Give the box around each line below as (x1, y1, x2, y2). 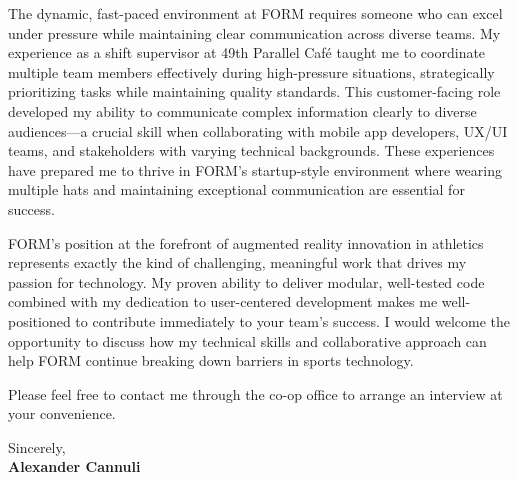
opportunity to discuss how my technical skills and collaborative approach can (8, 330, 487, 351)
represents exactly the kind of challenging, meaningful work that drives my (8, 252, 467, 273)
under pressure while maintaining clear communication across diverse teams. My (8, 22, 501, 43)
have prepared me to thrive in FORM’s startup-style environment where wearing (8, 159, 502, 180)
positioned (8, 310, 71, 331)
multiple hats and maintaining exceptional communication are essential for (8, 179, 465, 200)
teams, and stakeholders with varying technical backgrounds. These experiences (8, 140, 495, 161)
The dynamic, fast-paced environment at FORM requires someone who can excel (8, 3, 503, 23)
